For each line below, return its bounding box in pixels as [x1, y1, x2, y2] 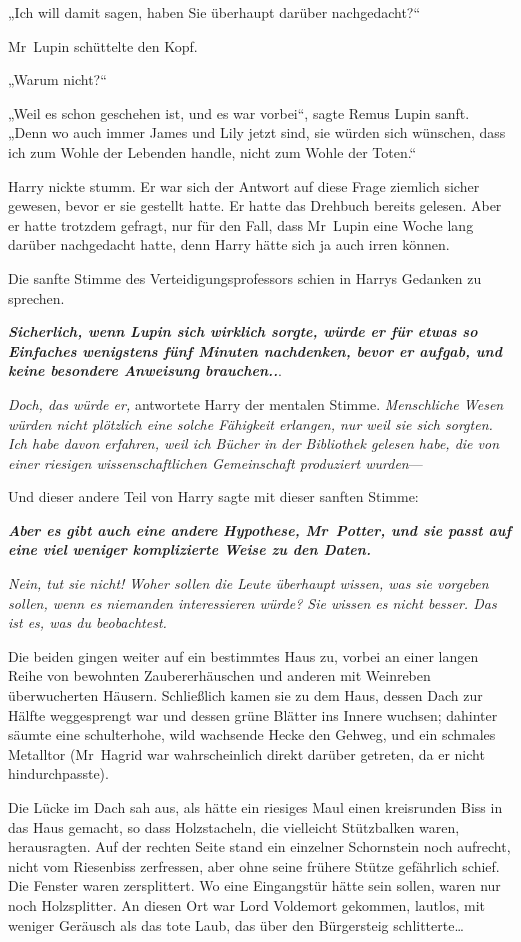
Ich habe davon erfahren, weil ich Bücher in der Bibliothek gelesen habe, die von [8, 433, 500, 454]
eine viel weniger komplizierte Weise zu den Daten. [8, 539, 371, 560]
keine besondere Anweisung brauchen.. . [8, 360, 282, 381]
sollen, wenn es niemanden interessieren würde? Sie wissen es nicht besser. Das [8, 592, 497, 613]
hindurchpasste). [8, 763, 109, 784]
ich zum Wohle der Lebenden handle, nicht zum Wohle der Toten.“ [8, 141, 417, 162]
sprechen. [8, 287, 65, 308]
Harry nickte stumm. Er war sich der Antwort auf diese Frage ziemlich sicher [8, 175, 480, 196]
